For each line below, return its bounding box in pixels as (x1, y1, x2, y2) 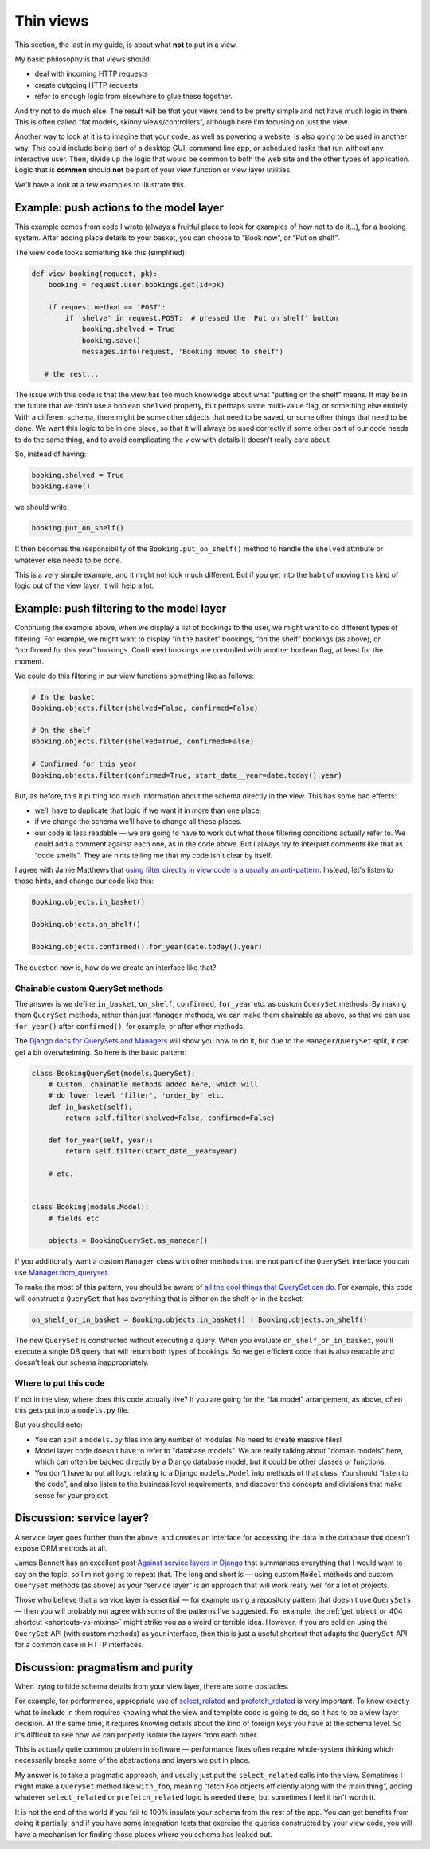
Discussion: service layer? (14, 1512, 150, 1525)
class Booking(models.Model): (31, 1203, 150, 1212)
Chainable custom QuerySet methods (14, 982, 164, 993)
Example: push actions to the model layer (14, 200, 225, 215)
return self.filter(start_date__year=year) (64, 1147, 238, 1156)
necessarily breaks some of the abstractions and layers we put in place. (14, 1756, 251, 1765)
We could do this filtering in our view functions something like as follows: (14, 671, 254, 680)
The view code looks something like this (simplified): (14, 247, 187, 257)
